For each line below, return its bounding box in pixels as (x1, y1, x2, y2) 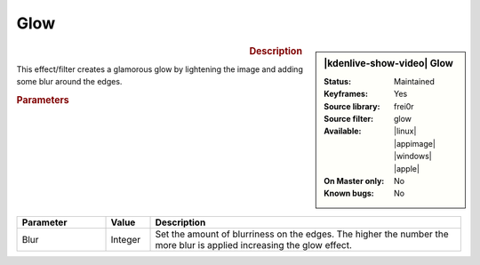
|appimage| (394, 138, 436, 149)
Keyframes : (324, 89, 369, 100)
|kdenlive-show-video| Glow (324, 57, 453, 69)
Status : (324, 76, 351, 86)
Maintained (394, 76, 436, 86)
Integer (110, 233, 141, 245)
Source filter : (324, 113, 373, 124)
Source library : (324, 100, 380, 111)
